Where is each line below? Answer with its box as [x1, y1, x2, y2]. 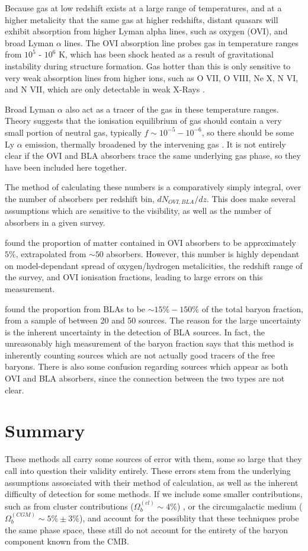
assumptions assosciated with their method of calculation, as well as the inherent [5, 476, 299, 488]
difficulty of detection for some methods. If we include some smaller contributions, [5, 488, 303, 500]
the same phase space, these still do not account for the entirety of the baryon [5, 523, 288, 536]
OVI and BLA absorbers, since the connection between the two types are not [5, 372, 285, 385]
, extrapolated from [15, 248, 86, 260]
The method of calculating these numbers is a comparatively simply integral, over [5, 181, 301, 193]
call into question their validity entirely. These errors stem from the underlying [5, 464, 291, 476]
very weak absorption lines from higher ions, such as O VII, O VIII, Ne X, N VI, [5, 71, 299, 84]
